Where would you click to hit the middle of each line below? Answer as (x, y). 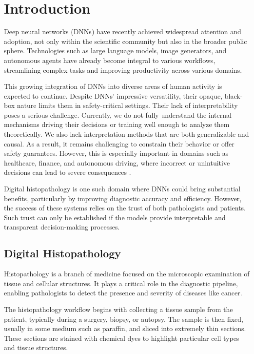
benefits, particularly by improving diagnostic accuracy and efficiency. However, (123, 198)
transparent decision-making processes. (62, 227)
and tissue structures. (36, 347)
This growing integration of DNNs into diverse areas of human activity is (113, 86)
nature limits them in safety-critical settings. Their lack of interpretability (127, 105)
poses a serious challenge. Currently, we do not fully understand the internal (118, 115)
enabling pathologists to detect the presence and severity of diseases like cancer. (123, 293)
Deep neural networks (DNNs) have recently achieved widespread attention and (123, 31)
